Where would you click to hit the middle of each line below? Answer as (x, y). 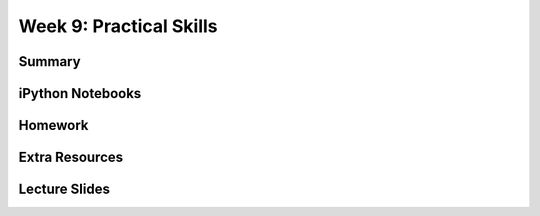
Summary (49, 61)
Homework (53, 125)
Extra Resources (71, 157)
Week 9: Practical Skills (118, 26)
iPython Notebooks (80, 93)
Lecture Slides (64, 189)
